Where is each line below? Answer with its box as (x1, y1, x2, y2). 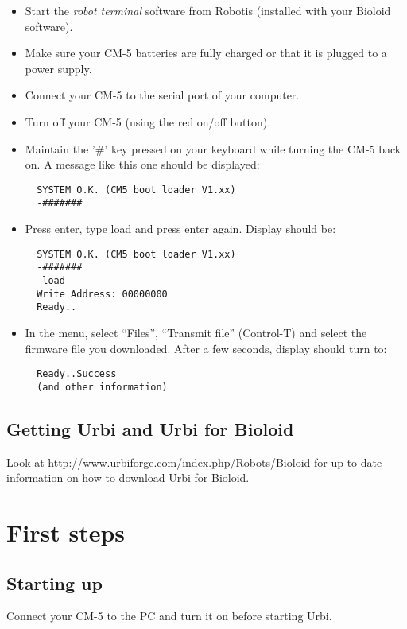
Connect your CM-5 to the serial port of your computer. (25, 87, 300, 103)
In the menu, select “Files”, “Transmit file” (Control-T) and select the (25, 324, 367, 340)
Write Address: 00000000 (37, 288, 168, 300)
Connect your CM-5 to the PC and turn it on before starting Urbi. (6, 608, 332, 624)
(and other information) (37, 381, 168, 393)
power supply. (25, 60, 92, 76)
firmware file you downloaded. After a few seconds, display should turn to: (25, 340, 387, 356)
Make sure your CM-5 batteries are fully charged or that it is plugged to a (25, 45, 387, 61)
